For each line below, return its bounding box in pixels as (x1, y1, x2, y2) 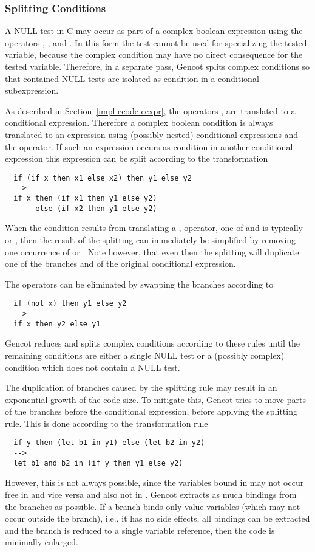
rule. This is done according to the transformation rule (5, 416, 208, 429)
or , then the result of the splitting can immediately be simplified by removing (5, 233, 296, 246)
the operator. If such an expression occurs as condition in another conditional (5, 140, 293, 153)
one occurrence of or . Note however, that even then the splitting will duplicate (5, 245, 299, 258)
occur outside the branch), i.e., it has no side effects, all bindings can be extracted (5, 512, 310, 525)
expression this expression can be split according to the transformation (5, 152, 268, 165)
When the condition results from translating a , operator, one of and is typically (5, 221, 303, 234)
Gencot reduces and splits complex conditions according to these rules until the (5, 337, 300, 350)
